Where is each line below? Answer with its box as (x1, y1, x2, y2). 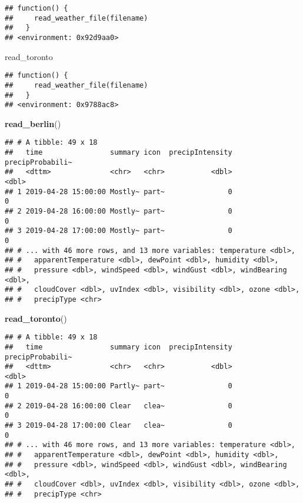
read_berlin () (5, 117, 61, 129)
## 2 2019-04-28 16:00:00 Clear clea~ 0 (5, 401, 232, 410)
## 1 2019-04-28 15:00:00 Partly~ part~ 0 (5, 382, 232, 391)
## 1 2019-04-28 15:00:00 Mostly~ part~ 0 (5, 187, 232, 196)
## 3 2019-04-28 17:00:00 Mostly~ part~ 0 (5, 226, 232, 235)
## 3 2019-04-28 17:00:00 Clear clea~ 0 (5, 421, 232, 430)
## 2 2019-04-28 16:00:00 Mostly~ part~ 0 (5, 207, 232, 216)
